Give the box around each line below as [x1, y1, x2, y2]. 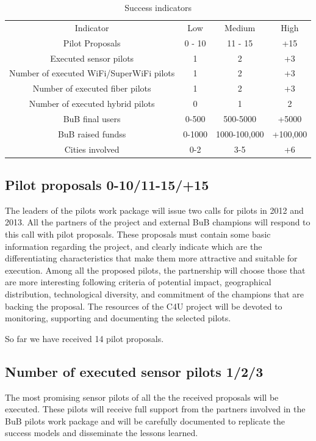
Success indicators [124, 1, 192, 13]
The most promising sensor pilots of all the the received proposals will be [5, 390, 279, 403]
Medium [224, 21, 256, 34]
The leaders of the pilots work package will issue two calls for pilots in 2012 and [5, 203, 304, 216]
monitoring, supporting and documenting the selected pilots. [5, 312, 231, 324]
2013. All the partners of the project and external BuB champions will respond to [5, 216, 311, 228]
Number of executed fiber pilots [32, 82, 151, 95]
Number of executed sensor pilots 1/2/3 [5, 362, 264, 381]
